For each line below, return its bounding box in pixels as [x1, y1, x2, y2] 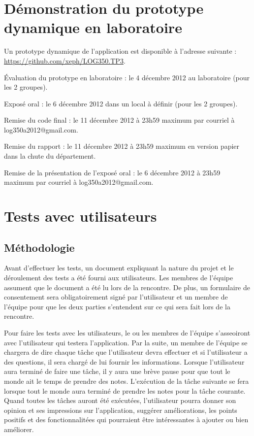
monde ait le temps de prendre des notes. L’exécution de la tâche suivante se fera [4, 375, 249, 386]
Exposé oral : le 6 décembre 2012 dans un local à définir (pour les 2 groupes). [4, 98, 238, 108]
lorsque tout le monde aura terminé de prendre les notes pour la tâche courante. [4, 385, 246, 396]
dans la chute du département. [4, 151, 96, 161]
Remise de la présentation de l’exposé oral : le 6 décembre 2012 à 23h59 [4, 167, 221, 177]
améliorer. [4, 424, 34, 434]
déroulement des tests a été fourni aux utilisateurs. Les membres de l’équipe [4, 272, 233, 283]
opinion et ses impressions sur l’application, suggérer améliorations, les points [4, 404, 237, 415]
